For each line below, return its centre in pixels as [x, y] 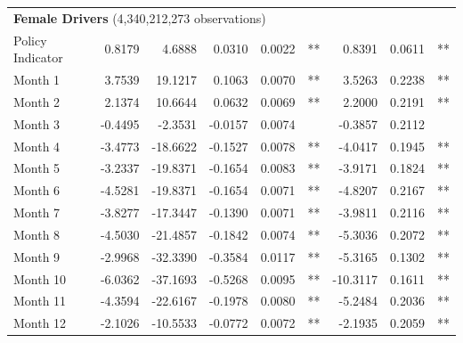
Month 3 [37, 123]
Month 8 [37, 234]
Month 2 [37, 101]
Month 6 [37, 190]
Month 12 [40, 323]
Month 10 [40, 278]
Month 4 [37, 146]
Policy [30, 40]
